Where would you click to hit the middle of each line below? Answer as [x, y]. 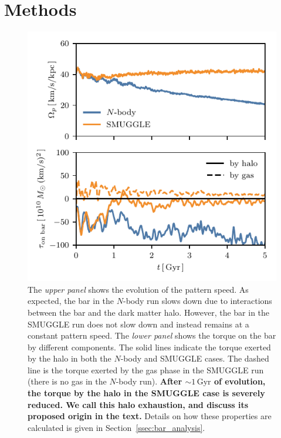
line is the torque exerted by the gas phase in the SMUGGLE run [146, 370]
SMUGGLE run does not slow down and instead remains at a [138, 324]
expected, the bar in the [71, 301]
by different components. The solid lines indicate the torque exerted [149, 347]
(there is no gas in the [67, 381]
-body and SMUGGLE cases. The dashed [195, 358]
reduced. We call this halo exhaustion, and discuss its [138, 404]
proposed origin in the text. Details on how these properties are [150, 416]
